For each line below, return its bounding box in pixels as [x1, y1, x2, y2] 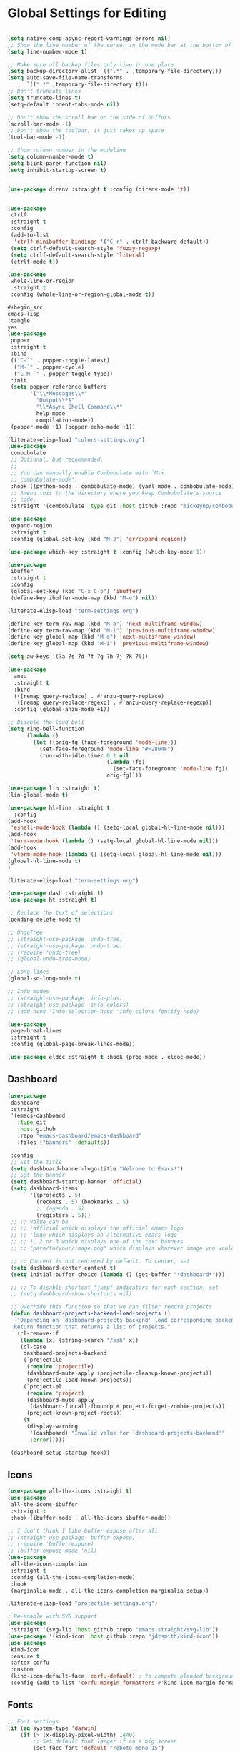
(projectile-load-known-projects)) [26, 1376, 133, 1383]
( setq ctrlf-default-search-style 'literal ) [10, 252, 145, 259]
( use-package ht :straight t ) [7, 897, 98, 904]
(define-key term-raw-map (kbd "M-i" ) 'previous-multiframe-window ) [7, 627, 216, 634]
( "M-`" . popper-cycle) [14, 363, 84, 371]
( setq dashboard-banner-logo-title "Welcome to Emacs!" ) [10, 1165, 184, 1173]
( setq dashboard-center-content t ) [10, 1264, 116, 1271]
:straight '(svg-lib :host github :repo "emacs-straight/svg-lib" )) [10, 1626, 219, 1633]
